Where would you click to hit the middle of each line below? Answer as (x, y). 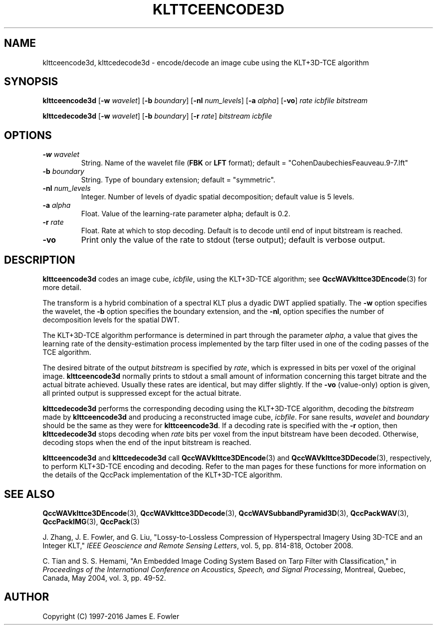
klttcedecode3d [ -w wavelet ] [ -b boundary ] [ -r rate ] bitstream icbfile (157, 116)
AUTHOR (27, 597)
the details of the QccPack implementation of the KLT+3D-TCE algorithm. (162, 475)
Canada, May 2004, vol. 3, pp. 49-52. (104, 578)
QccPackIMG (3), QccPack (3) (91, 521)
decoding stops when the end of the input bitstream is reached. (147, 443)
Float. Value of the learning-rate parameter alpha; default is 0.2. (186, 214)
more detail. (62, 288)
